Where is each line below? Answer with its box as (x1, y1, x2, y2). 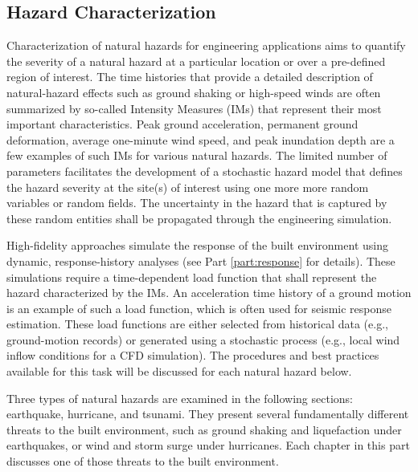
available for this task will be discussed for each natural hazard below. (6, 363, 352, 380)
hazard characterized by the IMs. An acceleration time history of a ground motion (6, 284, 412, 301)
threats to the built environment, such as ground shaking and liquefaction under (6, 421, 402, 437)
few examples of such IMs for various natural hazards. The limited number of (6, 147, 387, 164)
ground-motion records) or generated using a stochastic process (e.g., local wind (6, 331, 400, 348)
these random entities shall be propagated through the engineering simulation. (6, 210, 392, 226)
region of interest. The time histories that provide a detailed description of (6, 68, 373, 85)
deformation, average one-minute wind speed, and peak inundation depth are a (6, 131, 395, 148)
